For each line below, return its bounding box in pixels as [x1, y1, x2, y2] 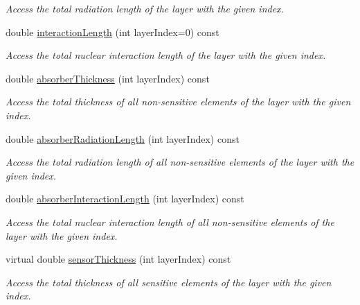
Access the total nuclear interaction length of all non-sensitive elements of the [6, 214, 334, 229]
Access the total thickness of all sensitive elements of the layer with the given [6, 274, 332, 289]
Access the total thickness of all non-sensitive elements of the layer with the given [6, 94, 351, 109]
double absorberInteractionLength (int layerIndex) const [6, 191, 244, 206]
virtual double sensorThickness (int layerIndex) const [6, 252, 231, 266]
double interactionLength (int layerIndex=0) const [6, 24, 219, 39]
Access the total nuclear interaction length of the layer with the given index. [6, 48, 326, 62]
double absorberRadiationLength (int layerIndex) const [6, 131, 240, 146]
